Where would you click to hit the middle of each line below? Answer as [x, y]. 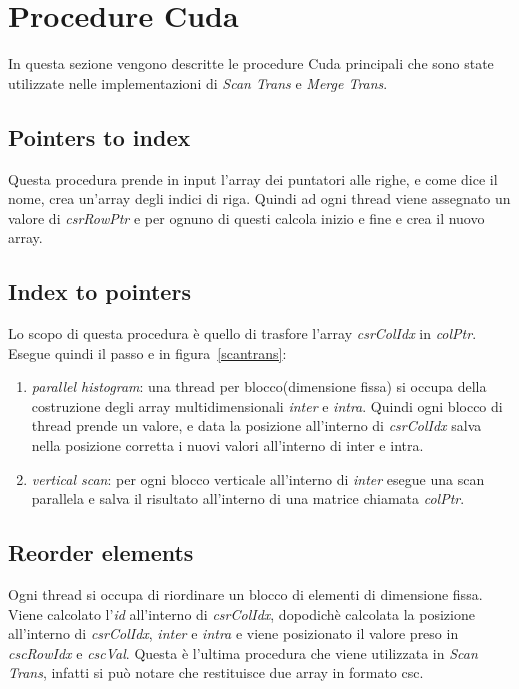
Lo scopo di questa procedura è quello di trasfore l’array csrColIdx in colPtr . [242, 333]
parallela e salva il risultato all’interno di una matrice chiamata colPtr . [248, 498]
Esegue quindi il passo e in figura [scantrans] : [147, 352]
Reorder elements [101, 552]
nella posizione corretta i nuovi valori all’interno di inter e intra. [227, 445]
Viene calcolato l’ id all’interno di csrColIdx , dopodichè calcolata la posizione [241, 613]
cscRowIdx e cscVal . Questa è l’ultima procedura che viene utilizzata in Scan [243, 652]
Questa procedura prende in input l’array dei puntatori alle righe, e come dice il [253, 178]
